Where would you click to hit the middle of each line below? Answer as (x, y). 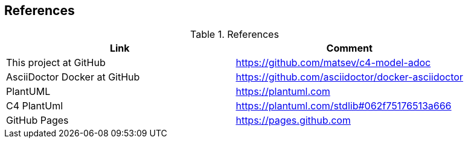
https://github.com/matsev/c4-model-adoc (333, 63)
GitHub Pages (37, 120)
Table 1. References (234, 35)
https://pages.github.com (293, 120)
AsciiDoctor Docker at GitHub (73, 77)
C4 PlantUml (35, 106)
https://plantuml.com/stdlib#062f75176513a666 (344, 106)
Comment (349, 48)
